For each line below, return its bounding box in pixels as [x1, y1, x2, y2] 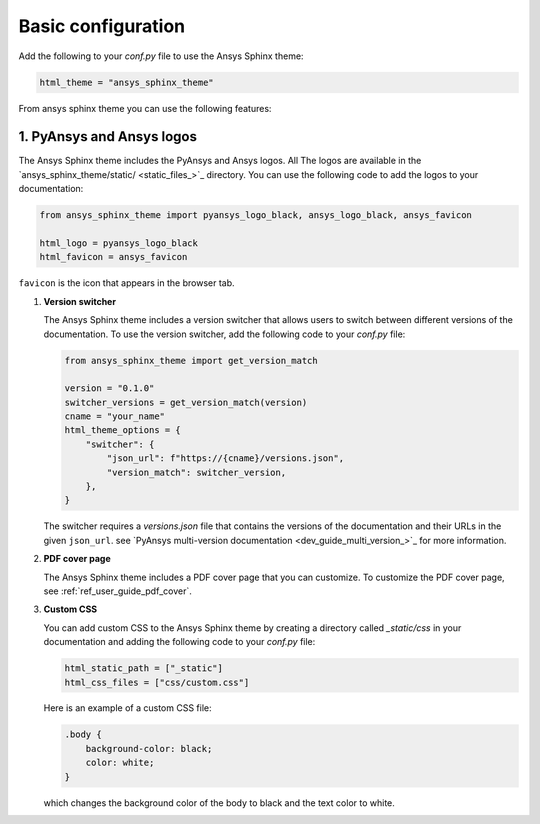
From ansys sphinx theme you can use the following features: [18, 102, 272, 114]
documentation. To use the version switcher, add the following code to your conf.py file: [43, 328, 406, 340]
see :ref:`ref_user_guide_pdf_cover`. [43, 585, 192, 597]
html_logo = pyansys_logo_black [39, 237, 199, 249]
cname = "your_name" [64, 411, 165, 422]
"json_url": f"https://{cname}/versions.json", [106, 453, 345, 464]
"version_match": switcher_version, [106, 466, 287, 478]
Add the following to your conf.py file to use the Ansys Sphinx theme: [18, 50, 304, 62]
